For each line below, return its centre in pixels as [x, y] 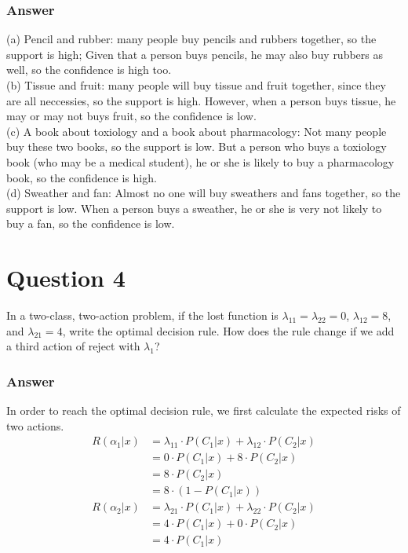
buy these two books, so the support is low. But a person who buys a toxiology [197, 146]
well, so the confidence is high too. [89, 70]
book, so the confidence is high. [82, 177]
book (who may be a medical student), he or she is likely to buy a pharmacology [200, 161]
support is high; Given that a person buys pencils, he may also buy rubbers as [195, 54]
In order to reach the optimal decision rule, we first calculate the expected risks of [204, 410]
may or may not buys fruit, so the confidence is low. [131, 116]
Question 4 [66, 278]
